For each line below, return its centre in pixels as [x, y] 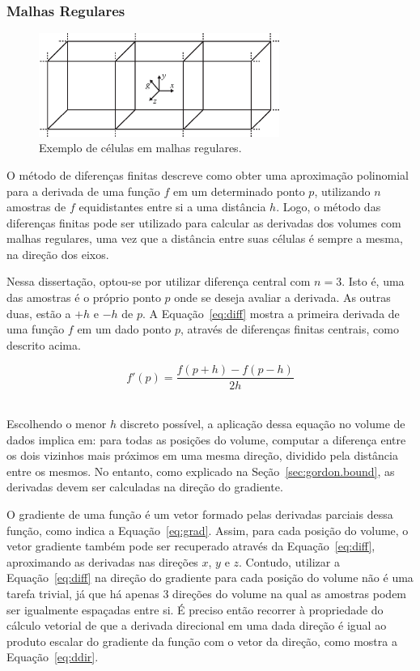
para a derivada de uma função [83, 191]
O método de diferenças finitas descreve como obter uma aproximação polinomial [208, 174]
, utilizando [342, 191]
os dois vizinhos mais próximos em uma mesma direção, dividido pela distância [202, 455]
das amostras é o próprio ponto [84, 297]
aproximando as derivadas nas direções [102, 561]
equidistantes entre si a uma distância [172, 207]
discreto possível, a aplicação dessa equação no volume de [263, 424]
